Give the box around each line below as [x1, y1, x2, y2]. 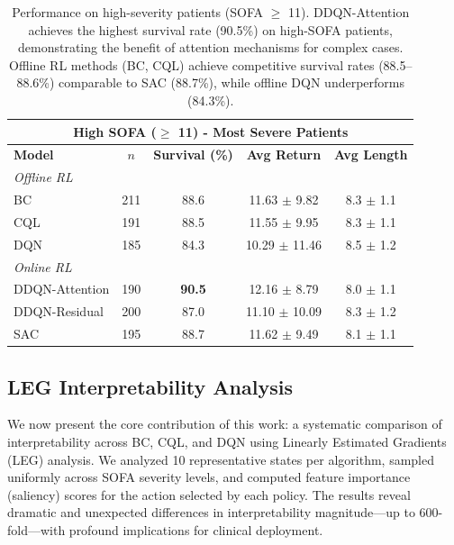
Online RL [14, 257, 72, 276]
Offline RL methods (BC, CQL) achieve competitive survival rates [8, 55, 375, 74]
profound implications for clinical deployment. [68, 521, 323, 540]
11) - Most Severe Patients [177, 122, 349, 141]
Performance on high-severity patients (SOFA [12, 3, 264, 21]
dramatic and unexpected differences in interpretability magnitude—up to [7, 503, 415, 522]
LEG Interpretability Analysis [7, 372, 293, 400]
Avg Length [333, 145, 408, 164]
